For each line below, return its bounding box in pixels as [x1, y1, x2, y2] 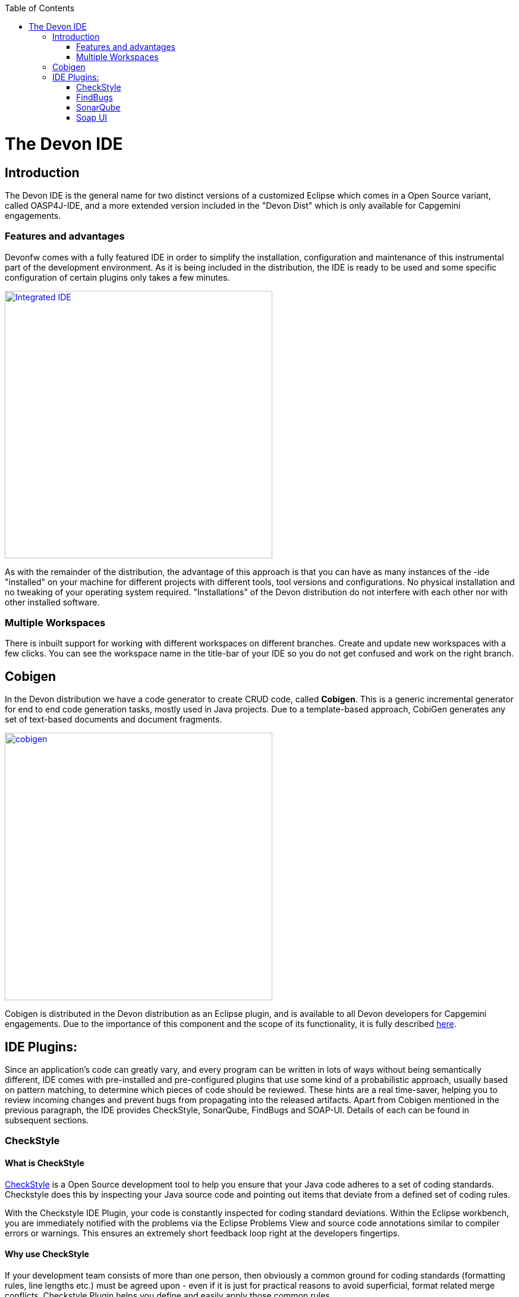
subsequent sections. [5, 1115, 89, 1126]
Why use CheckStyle [5, 1249, 89, 1260]
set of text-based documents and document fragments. [5, 714, 222, 725]
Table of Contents [5, 3, 75, 13]
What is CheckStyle [5, 1158, 84, 1169]
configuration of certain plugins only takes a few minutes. [5, 272, 230, 282]
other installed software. [5, 596, 100, 607]
